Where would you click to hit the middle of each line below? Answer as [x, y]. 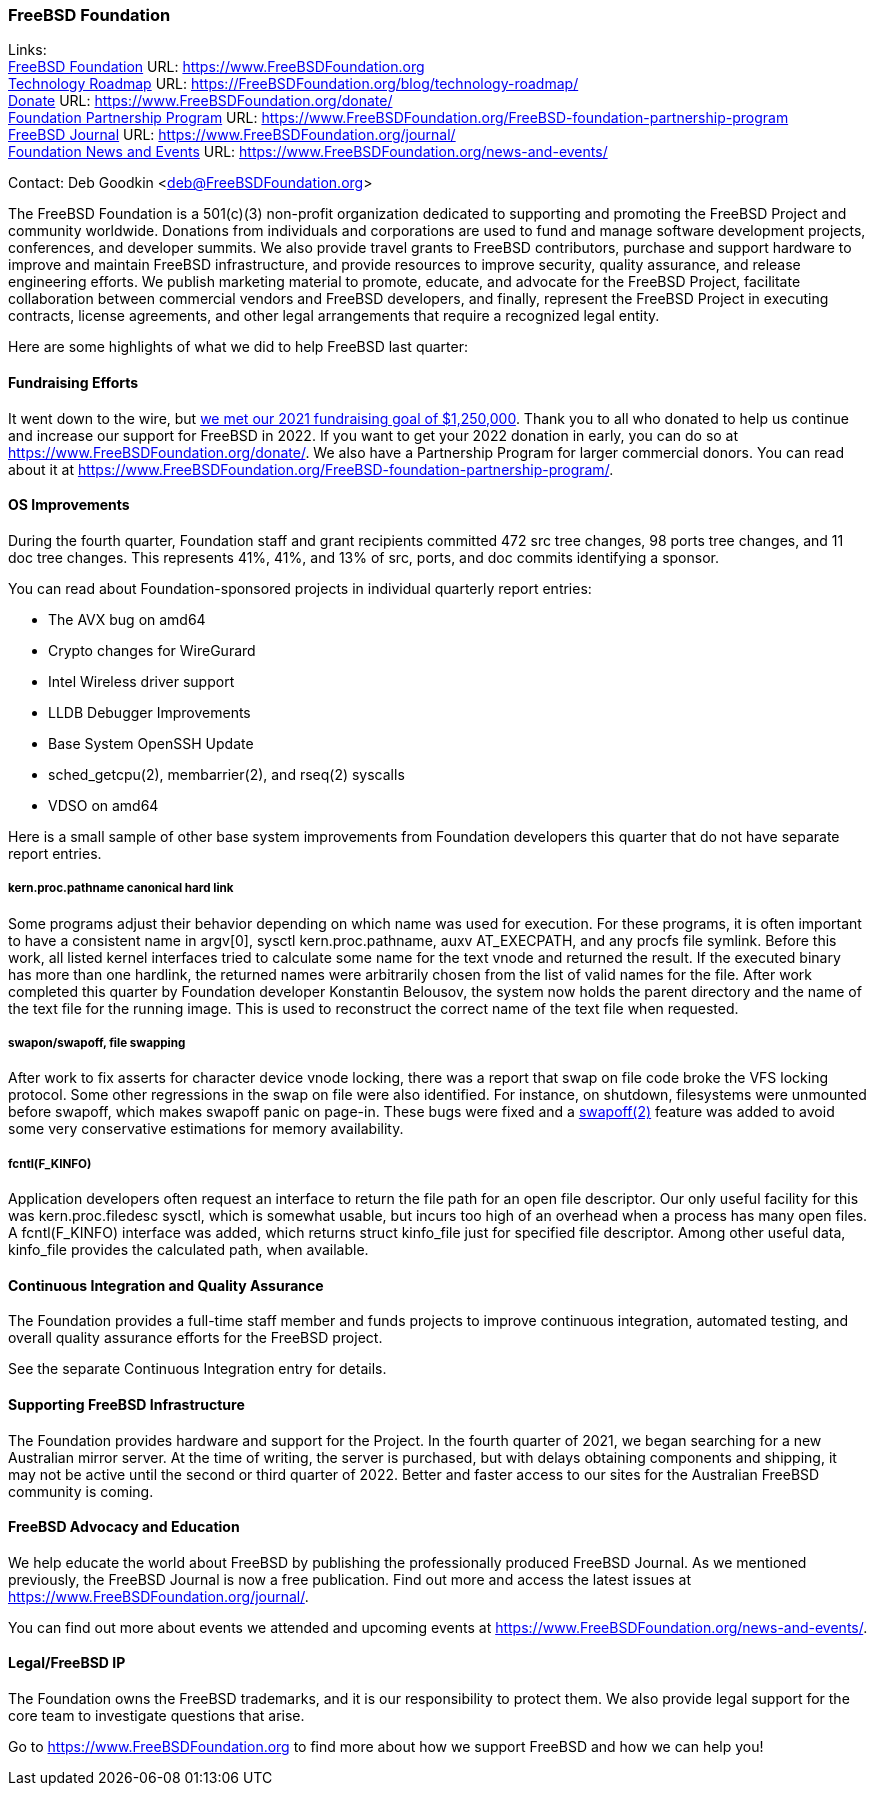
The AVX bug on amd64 [127, 619]
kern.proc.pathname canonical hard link [121, 888]
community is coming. [81, 1491]
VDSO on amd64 [103, 805]
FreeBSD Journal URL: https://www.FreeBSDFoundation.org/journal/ [232, 135]
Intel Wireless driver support [141, 681]
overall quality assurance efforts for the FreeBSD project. [195, 1338]
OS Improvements [69, 505]
